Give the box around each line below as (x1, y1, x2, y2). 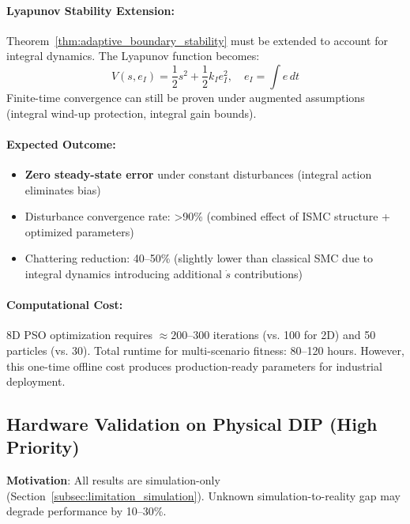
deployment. (6, 373, 66, 390)
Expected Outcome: (6, 135, 116, 152)
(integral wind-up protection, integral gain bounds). (6, 104, 257, 121)
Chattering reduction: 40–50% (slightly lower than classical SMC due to (24, 250, 373, 266)
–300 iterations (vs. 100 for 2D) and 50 (187, 326, 376, 343)
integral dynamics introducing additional (24, 265, 222, 281)
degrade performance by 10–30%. (6, 503, 167, 519)
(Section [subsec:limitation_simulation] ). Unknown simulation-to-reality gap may (6, 487, 401, 503)
